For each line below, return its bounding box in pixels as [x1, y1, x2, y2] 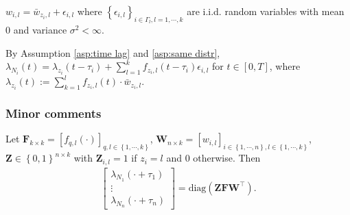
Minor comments [5, 104, 102, 121]
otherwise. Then [193, 151, 261, 165]
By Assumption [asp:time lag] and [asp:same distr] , [5, 45, 220, 60]
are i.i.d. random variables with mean [187, 4, 345, 18]
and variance [13, 23, 67, 37]
